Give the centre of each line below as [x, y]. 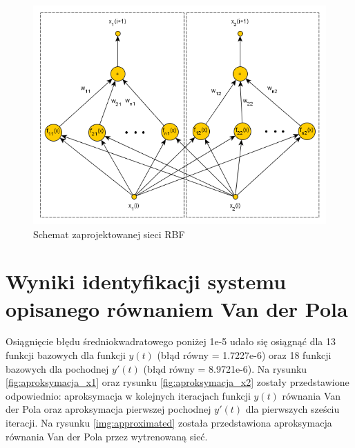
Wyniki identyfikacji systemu [146, 281]
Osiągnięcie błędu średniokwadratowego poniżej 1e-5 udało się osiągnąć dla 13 [171, 341]
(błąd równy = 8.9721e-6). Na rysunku [225, 368]
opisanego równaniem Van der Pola [177, 308]
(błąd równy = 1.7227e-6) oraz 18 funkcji [244, 355]
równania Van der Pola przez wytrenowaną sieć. [107, 436]
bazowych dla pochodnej [57, 368]
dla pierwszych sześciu [292, 409]
